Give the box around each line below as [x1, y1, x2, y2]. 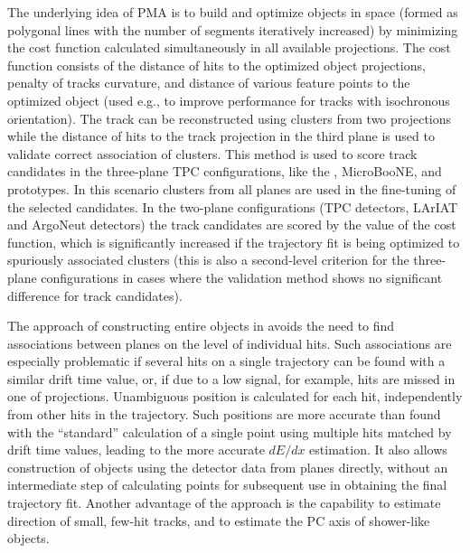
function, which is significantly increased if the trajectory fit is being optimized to [7, 232, 460, 251]
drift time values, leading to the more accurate [7, 440, 265, 459]
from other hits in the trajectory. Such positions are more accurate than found [7, 405, 441, 424]
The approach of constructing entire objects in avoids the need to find [7, 316, 395, 335]
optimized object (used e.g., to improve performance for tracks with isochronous [7, 90, 450, 109]
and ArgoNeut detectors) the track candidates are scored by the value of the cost [7, 215, 456, 234]
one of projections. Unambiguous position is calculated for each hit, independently [7, 387, 463, 406]
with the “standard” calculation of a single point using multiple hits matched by [7, 422, 452, 441]
